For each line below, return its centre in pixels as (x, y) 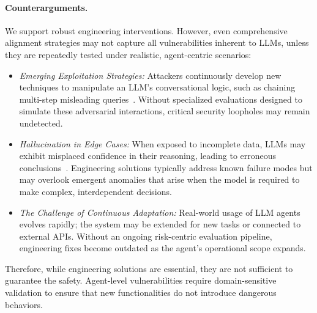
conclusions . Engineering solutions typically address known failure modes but (166, 167)
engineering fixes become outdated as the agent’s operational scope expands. (162, 248)
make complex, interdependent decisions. (95, 191)
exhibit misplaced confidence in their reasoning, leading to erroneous (148, 156)
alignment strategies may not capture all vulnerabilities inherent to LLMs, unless (157, 42)
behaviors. (24, 304)
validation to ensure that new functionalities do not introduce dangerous (141, 293)
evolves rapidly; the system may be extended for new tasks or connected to (160, 224)
